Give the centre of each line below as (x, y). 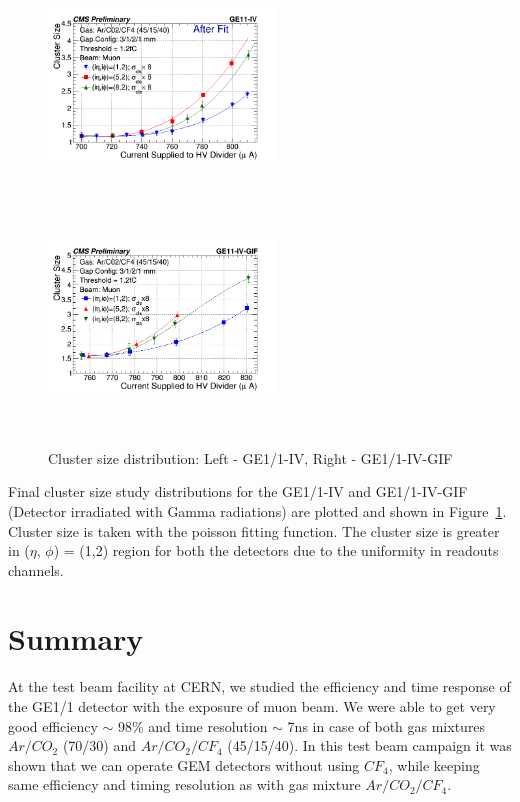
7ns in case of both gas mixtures (386, 725)
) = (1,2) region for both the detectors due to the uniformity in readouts (276, 550)
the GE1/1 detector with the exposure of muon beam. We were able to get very (252, 706)
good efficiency (53, 725)
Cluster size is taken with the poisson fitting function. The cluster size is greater (254, 530)
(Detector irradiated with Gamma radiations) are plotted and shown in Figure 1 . (257, 510)
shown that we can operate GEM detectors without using (184, 764)
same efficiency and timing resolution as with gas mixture (184, 784)
